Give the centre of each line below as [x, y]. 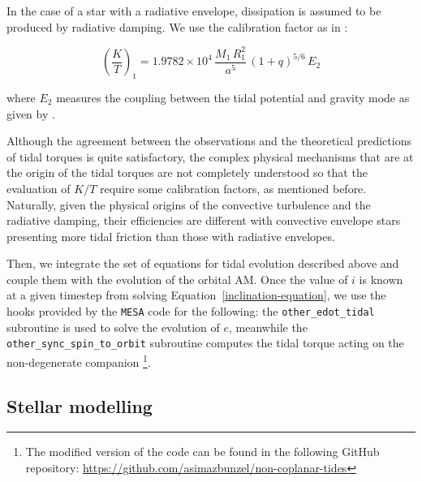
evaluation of [39, 188]
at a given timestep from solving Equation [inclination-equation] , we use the [196, 295]
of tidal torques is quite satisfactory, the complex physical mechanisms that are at [210, 156]
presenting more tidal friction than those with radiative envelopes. [171, 236]
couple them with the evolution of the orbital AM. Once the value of [177, 279]
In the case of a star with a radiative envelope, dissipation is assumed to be [194, 11]
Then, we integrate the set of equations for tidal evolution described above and [203, 263]
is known [381, 279]
